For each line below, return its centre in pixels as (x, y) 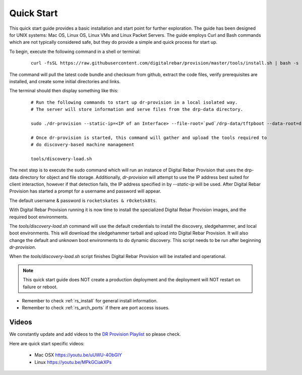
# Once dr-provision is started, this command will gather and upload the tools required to (149, 138)
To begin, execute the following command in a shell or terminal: (75, 51)
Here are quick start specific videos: (47, 343)
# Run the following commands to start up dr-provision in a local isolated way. (134, 102)
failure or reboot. (40, 287)
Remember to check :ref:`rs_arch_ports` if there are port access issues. (96, 308)
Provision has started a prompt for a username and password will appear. (85, 191)
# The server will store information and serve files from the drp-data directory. (137, 109)
